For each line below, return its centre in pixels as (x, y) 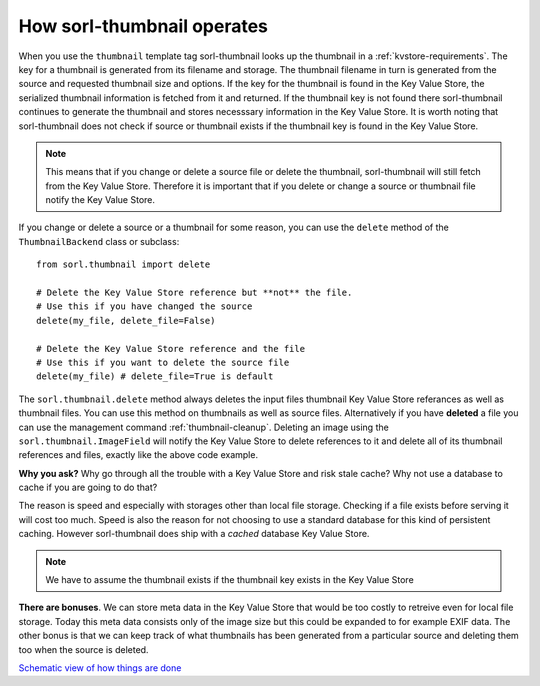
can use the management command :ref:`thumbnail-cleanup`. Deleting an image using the (203, 427)
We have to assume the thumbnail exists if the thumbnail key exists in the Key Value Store (229, 580)
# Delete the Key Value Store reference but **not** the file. (194, 293)
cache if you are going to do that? (88, 487)
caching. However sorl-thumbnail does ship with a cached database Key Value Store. (194, 534)
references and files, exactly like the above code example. (138, 455)
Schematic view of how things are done (100, 668)
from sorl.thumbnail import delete (123, 264)
